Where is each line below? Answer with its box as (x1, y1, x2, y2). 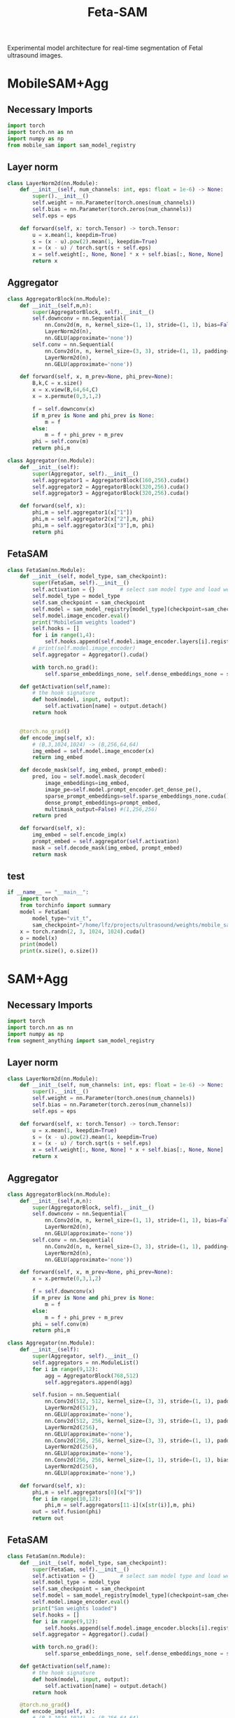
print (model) (20, 941, 58, 948)
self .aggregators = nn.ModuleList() (32, 1359, 139, 1366)
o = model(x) (20, 934, 58, 941)
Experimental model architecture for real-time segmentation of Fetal (7, 43, 203, 53)
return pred (32, 812, 68, 819)
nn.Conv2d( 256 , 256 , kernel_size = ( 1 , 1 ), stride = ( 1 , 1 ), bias (44, 1457, 230, 1464)
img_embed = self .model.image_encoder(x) (32, 747, 155, 754)
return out (32, 1515, 64, 1522)
